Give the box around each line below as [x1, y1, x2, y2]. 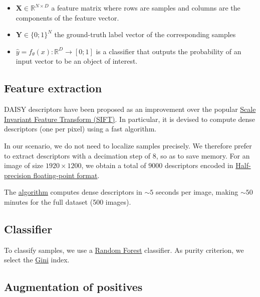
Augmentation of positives [4, 279, 143, 294]
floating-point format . [33, 170, 100, 180]
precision [4, 170, 31, 180]
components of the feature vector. [16, 12, 119, 23]
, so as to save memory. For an [156, 150, 250, 161]
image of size [4, 160, 44, 171]
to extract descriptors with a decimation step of [4, 150, 150, 161]
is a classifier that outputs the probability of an [96, 46, 241, 56]
